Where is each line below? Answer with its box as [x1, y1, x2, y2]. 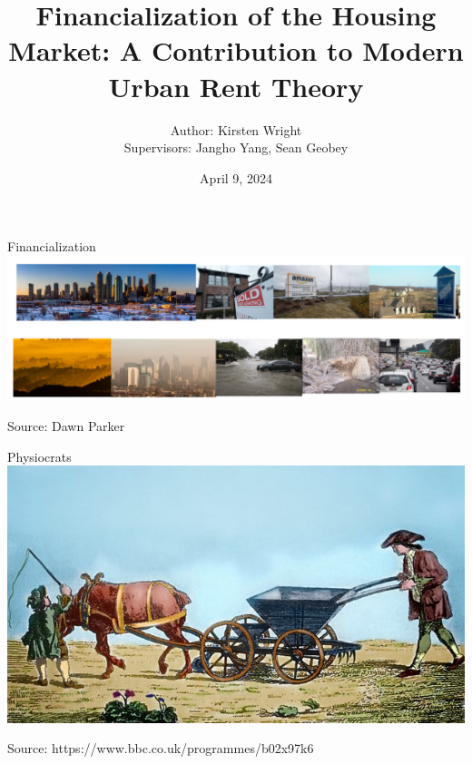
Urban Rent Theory [108, 67, 364, 104]
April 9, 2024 [200, 168, 272, 187]
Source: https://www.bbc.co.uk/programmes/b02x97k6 [7, 739, 314, 758]
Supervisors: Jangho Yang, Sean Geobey [123, 138, 349, 157]
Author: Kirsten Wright [170, 120, 302, 139]
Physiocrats [7, 446, 72, 465]
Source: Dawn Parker [7, 416, 125, 435]
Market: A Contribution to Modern [8, 32, 464, 69]
